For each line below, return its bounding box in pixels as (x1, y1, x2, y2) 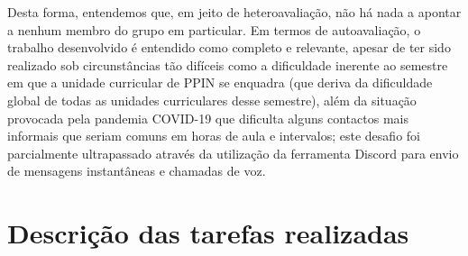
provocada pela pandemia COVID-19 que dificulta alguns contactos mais (7, 108, 408, 127)
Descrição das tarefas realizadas (7, 215, 409, 251)
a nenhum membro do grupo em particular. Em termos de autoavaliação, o (7, 20, 421, 39)
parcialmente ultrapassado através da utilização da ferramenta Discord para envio (7, 143, 459, 162)
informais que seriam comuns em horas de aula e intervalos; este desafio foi (7, 126, 420, 145)
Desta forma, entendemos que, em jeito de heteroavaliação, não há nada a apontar (7, 3, 462, 21)
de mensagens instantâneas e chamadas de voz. (7, 161, 266, 180)
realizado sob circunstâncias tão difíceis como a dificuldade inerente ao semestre (7, 55, 448, 74)
